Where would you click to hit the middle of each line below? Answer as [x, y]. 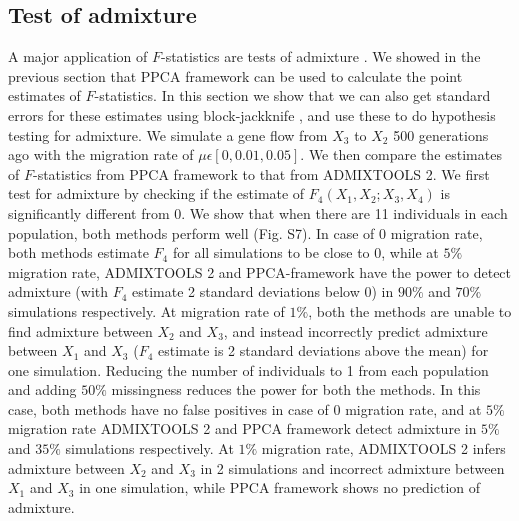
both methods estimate [78, 252]
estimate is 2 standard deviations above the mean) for [323, 350]
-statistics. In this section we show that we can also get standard [292, 95]
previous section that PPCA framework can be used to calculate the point [235, 75]
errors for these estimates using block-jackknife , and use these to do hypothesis [252, 114]
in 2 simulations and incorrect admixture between [352, 467]
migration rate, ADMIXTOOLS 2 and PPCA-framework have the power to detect [260, 271]
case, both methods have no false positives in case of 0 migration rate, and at [245, 408]
